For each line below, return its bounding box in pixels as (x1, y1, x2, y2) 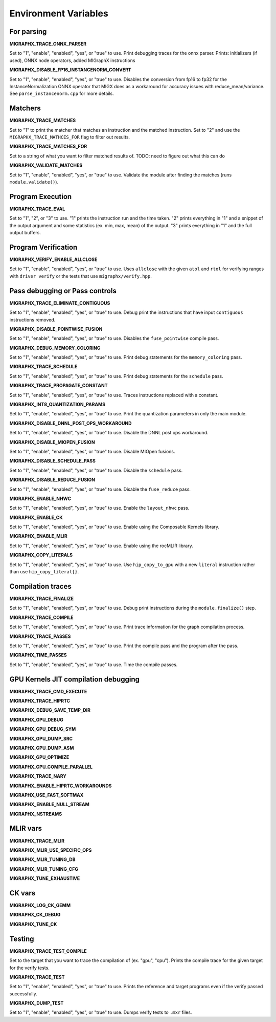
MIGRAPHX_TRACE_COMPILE (9, 614, 74, 620)
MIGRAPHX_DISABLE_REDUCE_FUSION (9, 477, 96, 483)
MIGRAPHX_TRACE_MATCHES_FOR (9, 144, 87, 150)
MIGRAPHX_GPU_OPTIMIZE (9, 754, 70, 760)
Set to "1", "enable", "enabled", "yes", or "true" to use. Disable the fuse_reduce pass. (9, 486, 191, 492)
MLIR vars (9, 824, 42, 833)
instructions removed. (9, 316, 56, 323)
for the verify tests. (9, 965, 50, 971)
